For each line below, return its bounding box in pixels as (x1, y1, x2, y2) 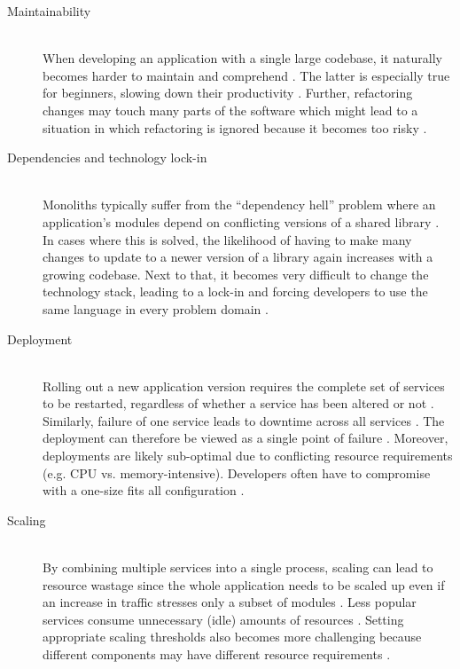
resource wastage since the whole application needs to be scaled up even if (43, 575, 445, 594)
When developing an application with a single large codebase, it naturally (43, 49, 442, 67)
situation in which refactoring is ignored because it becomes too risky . (43, 118, 427, 137)
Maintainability (7, 2, 91, 20)
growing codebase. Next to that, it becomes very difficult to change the (43, 264, 429, 283)
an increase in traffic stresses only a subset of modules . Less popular (43, 593, 417, 611)
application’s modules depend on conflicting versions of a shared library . (43, 212, 440, 231)
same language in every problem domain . (43, 299, 269, 318)
